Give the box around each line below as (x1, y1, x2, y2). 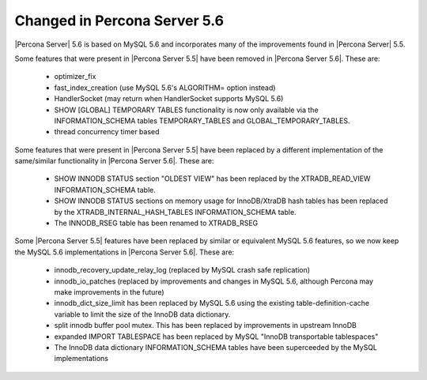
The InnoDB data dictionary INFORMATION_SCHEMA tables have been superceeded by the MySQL (54, 342, 378, 352)
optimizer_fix (54, 72, 96, 81)
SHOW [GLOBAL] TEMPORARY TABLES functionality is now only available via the (54, 105, 319, 115)
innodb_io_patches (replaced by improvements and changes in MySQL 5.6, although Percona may (54, 277, 374, 286)
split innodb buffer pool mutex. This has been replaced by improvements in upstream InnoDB (54, 321, 357, 330)
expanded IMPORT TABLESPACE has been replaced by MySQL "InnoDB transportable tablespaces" (54, 332, 379, 341)
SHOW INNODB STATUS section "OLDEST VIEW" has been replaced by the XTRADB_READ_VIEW (54, 174, 371, 183)
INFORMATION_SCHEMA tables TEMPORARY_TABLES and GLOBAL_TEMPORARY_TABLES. (54, 115, 351, 126)
